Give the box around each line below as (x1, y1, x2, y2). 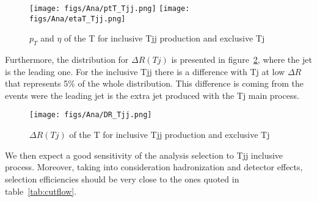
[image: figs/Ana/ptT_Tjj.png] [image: (29, 4, 190, 13)
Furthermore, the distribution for (5, 53, 129, 66)
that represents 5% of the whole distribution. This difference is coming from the (5, 77, 304, 90)
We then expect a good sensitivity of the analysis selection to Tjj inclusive (5, 148, 283, 161)
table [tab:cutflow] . (5, 184, 77, 197)
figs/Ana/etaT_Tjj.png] (29, 14, 126, 23)
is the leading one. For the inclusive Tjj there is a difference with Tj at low (5, 65, 285, 78)
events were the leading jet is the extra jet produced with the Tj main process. (5, 88, 299, 101)
